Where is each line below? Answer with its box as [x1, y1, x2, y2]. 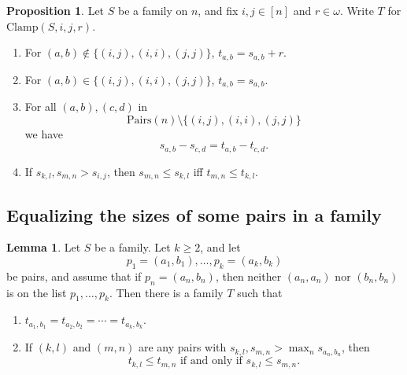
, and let [200, 239, 241, 256]
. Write [340, 2, 374, 18]
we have [24, 125, 63, 142]
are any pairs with [138, 339, 227, 355]
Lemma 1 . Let [6, 239, 81, 256]
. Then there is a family [109, 284, 224, 300]
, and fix [198, 2, 239, 18]
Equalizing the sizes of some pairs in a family [6, 202, 382, 226]
